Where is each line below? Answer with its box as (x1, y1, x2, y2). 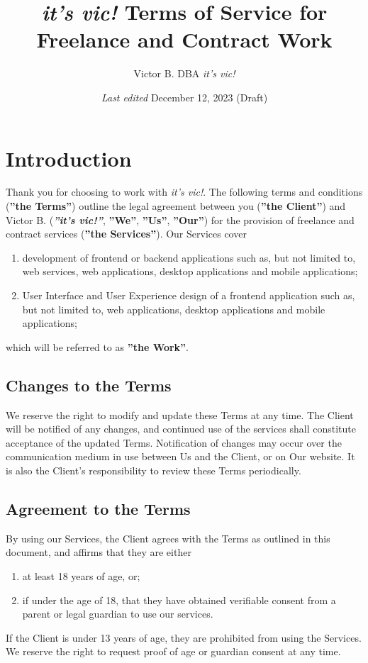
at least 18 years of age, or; (22, 568, 140, 583)
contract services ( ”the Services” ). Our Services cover (6, 226, 247, 241)
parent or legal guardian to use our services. (22, 606, 213, 621)
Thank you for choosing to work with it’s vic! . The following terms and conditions (6, 184, 363, 199)
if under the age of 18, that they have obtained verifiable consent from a (22, 592, 336, 607)
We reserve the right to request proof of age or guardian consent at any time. (6, 644, 341, 659)
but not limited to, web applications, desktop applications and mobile (22, 301, 325, 316)
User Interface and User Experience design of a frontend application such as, (22, 288, 355, 302)
